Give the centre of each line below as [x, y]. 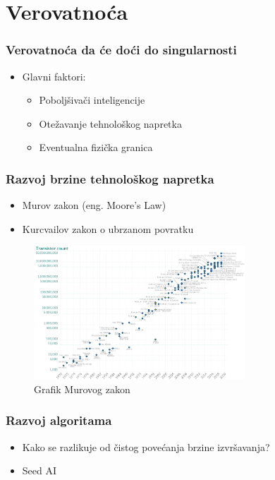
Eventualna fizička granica [96, 147]
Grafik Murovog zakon [82, 389]
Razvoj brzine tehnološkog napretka [110, 178]
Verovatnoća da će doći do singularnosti [121, 50]
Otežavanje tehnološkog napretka [110, 123]
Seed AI [39, 470]
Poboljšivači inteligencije [92, 100]
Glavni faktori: [54, 76]
